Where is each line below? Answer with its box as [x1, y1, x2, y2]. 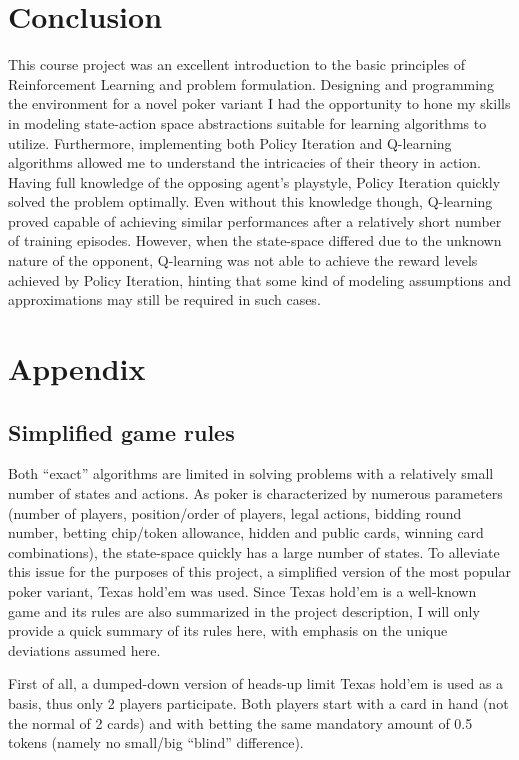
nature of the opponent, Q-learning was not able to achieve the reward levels [8, 250, 478, 271]
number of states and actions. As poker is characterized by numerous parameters [8, 483, 503, 504]
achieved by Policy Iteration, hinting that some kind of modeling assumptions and [8, 269, 512, 290]
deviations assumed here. [8, 639, 161, 660]
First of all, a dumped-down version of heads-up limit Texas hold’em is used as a [8, 673, 504, 694]
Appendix [8, 348, 146, 389]
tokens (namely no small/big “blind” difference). [8, 732, 304, 753]
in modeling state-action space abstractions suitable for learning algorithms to [8, 112, 487, 133]
